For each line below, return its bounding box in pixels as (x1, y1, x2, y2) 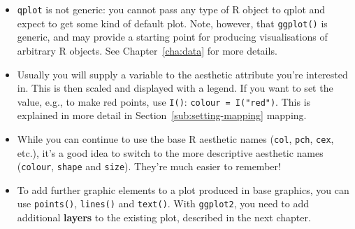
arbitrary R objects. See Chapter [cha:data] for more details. (17, 43, 277, 57)
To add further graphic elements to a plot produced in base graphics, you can (17, 182, 349, 197)
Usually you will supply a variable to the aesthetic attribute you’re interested (17, 67, 348, 81)
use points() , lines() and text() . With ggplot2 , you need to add (17, 196, 310, 211)
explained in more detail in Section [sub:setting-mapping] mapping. (17, 108, 307, 123)
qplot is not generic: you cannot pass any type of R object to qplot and (17, 2, 326, 16)
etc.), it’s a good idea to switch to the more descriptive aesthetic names (17, 145, 324, 160)
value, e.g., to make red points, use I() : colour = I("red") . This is (17, 94, 311, 109)
